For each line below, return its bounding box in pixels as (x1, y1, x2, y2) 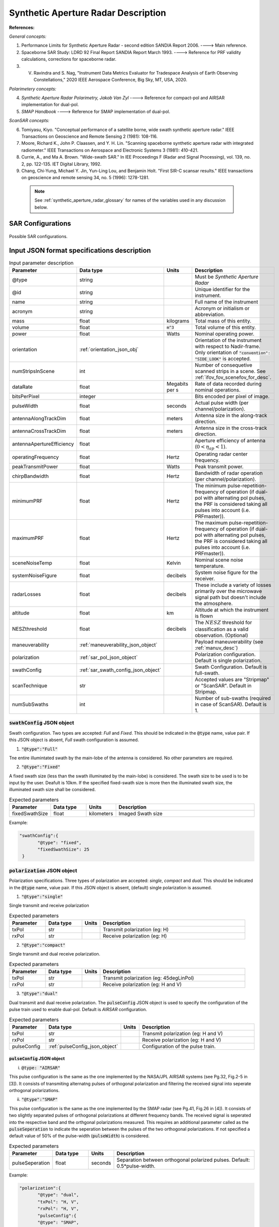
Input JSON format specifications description (9, 246, 152, 255)
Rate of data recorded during (194, 380, 262, 387)
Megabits (167, 380, 188, 387)
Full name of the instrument (194, 298, 258, 305)
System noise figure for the (194, 569, 257, 576)
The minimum (194, 482, 227, 489)
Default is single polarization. (194, 657, 262, 664)
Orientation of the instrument (194, 337, 262, 344)
